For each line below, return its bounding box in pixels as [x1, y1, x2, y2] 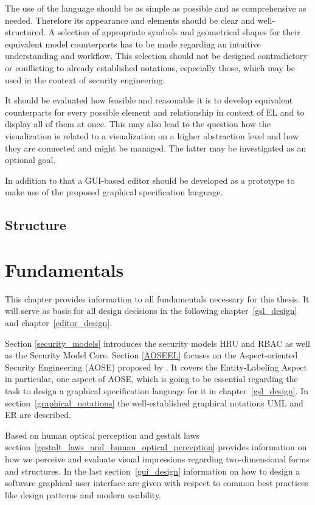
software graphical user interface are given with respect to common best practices [5, 476, 308, 489]
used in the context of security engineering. [5, 73, 165, 86]
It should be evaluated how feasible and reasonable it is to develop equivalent [5, 94, 293, 106]
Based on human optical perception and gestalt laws [5, 428, 200, 441]
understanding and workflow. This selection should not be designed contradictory [5, 49, 308, 62]
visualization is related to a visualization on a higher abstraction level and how [5, 129, 299, 142]
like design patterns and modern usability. [5, 488, 162, 501]
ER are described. [5, 408, 72, 421]
